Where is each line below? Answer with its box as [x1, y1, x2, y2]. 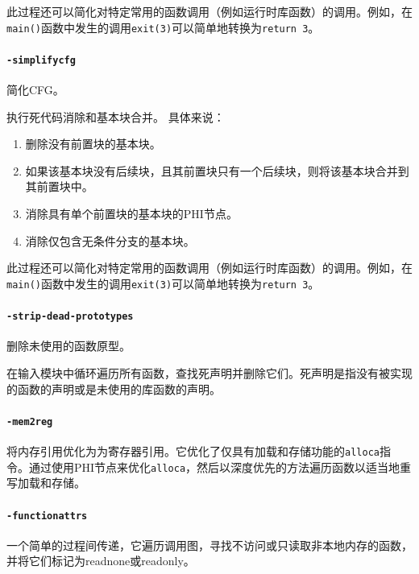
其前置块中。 [25, 178, 93, 195]
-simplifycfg [6, 54, 76, 66]
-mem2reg [6, 415, 53, 427]
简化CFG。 [6, 81, 64, 98]
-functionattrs [6, 510, 88, 522]
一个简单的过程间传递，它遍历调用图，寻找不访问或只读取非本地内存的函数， [6, 536, 413, 553]
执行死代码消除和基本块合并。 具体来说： [6, 108, 225, 125]
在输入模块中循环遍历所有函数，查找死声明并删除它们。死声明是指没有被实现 [6, 364, 413, 381]
